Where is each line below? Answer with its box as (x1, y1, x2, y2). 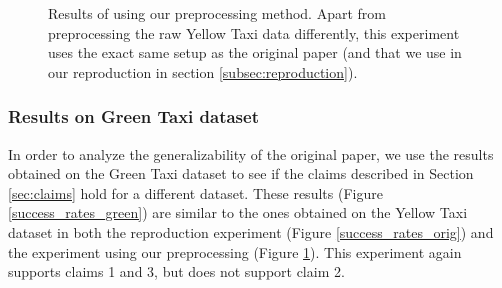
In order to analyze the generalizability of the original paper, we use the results (8, 143, 494, 164)
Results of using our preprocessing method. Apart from (48, 3, 386, 23)
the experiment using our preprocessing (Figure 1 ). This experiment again (8, 241, 462, 262)
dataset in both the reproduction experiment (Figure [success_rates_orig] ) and (8, 221, 494, 242)
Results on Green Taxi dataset (8, 104, 259, 129)
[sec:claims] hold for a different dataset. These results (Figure (8, 182, 383, 203)
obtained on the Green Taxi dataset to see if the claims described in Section (8, 163, 474, 184)
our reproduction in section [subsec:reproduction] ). (48, 61, 358, 82)
